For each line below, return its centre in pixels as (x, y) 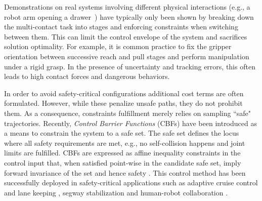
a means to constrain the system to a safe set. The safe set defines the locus (122, 133)
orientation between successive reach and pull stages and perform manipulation (127, 56)
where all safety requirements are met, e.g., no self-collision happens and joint (125, 143)
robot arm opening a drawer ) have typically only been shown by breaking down (129, 16)
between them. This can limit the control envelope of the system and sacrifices (126, 36)
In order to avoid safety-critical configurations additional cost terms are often (124, 93)
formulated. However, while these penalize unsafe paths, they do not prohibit (123, 103)
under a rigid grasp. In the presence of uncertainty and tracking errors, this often (130, 66)
